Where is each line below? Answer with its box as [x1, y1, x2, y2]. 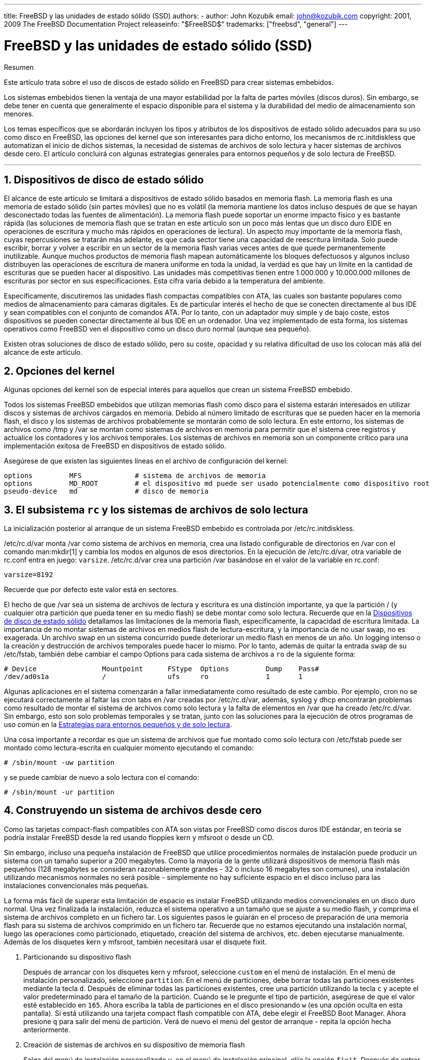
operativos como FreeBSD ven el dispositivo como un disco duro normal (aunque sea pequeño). [4, 325, 311, 333]
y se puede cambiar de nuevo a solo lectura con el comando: [4, 773, 199, 782]
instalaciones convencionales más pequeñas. [4, 881, 149, 890]
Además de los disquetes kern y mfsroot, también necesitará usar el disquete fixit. [4, 937, 267, 946]
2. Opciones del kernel [4, 364, 115, 377]
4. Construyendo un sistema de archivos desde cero [4, 804, 262, 817]
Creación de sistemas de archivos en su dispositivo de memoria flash [23, 1040, 245, 1049]
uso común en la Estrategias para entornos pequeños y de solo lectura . [4, 720, 232, 729]
